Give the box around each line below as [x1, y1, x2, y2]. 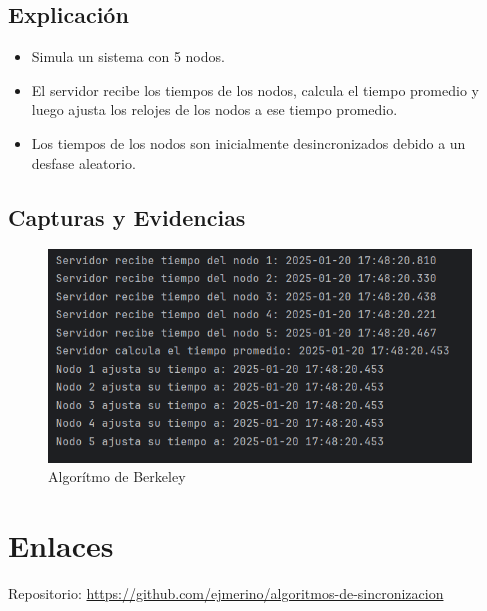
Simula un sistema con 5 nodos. [31, 46, 225, 67]
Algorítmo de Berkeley [48, 466, 186, 487]
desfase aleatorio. [31, 152, 136, 173]
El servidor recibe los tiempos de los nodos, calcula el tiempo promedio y [31, 79, 479, 100]
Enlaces [8, 525, 114, 566]
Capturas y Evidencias [8, 201, 246, 232]
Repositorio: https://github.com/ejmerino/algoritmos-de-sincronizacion [8, 583, 444, 603]
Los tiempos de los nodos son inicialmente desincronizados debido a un [31, 132, 466, 153]
